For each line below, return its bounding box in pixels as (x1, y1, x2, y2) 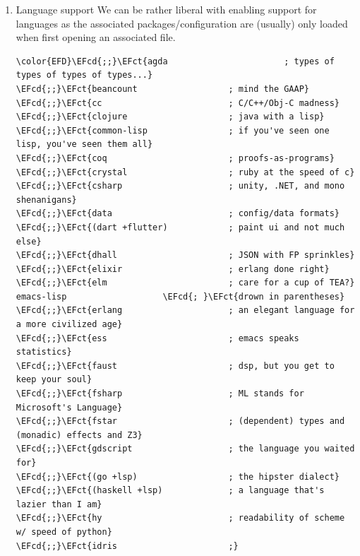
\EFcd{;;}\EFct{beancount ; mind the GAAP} (16, 83, 310, 94)
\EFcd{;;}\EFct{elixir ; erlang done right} (16, 264, 330, 274)
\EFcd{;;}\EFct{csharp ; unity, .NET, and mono (16, 181, 345, 191)
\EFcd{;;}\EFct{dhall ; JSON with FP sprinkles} (16, 250, 355, 261)
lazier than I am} (16, 499, 102, 509)
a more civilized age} (16, 319, 123, 330)
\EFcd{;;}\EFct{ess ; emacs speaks (16, 333, 299, 343)
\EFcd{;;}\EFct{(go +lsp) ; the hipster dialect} (16, 471, 340, 482)
